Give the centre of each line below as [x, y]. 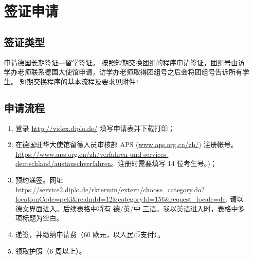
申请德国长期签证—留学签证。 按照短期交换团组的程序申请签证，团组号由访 [124, 62]
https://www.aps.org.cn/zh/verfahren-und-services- [92, 154]
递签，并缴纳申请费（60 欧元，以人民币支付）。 [90, 234]
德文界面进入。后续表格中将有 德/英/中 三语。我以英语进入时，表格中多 [130, 208]
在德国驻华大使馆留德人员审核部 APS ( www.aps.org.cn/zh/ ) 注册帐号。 [126, 144]
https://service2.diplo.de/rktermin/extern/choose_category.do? [110, 189]
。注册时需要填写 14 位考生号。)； [164, 163]
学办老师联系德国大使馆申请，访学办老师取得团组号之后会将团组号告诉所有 [123, 72]
